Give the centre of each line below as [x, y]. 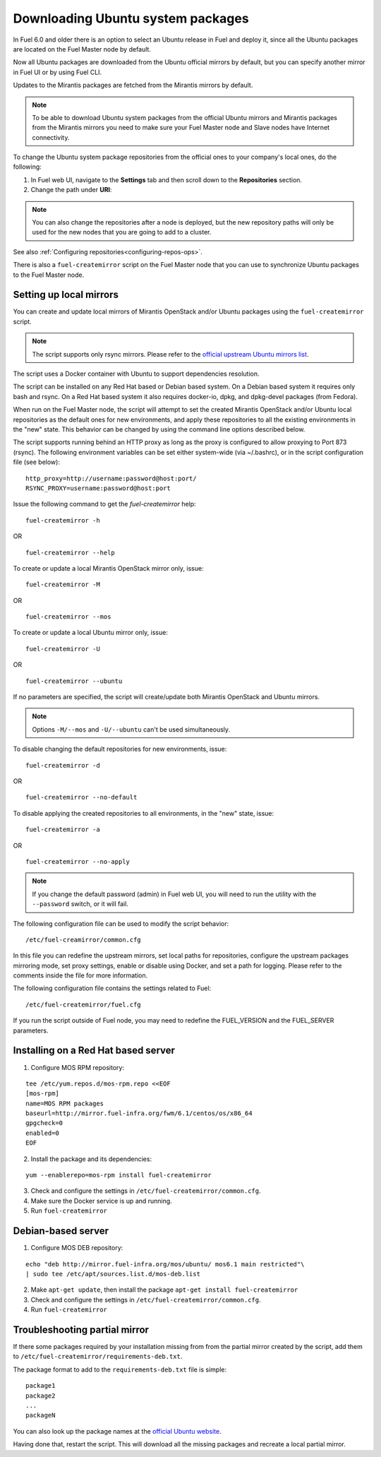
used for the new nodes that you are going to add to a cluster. [122, 232]
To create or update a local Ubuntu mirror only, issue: [91, 633]
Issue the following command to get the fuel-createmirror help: [105, 504]
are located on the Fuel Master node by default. [82, 49]
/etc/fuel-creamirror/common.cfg [83, 940]
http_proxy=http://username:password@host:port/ [111, 478]
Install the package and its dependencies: [91, 1159]
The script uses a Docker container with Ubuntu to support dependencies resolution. [137, 374]
